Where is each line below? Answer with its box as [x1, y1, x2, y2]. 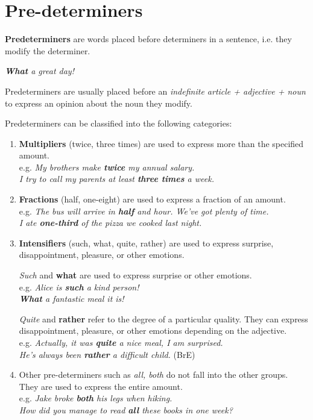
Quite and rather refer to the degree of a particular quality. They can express [19, 312, 308, 325]
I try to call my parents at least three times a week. [19, 172, 214, 185]
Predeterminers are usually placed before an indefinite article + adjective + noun [5, 84, 306, 97]
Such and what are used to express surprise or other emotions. [19, 269, 252, 281]
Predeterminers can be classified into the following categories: [5, 117, 232, 130]
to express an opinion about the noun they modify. [5, 96, 192, 109]
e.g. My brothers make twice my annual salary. [19, 160, 195, 173]
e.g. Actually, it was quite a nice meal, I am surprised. [19, 336, 223, 348]
